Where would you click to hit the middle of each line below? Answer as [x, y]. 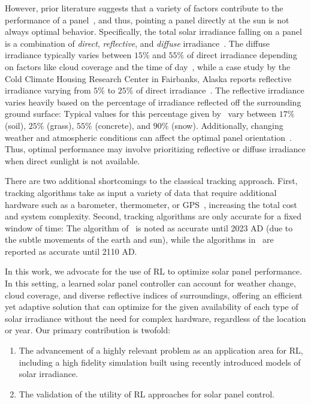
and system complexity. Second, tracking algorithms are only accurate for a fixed [153, 216]
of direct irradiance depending [242, 55]
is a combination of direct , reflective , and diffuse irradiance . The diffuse [137, 43]
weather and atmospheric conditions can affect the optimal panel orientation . [149, 137]
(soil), [16, 125]
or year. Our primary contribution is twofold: [88, 330]
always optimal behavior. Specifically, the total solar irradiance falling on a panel [153, 31]
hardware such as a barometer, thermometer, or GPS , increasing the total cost [151, 204]
